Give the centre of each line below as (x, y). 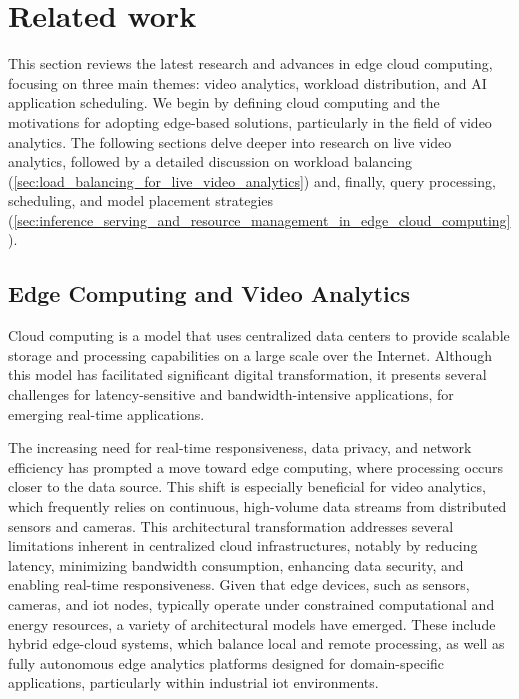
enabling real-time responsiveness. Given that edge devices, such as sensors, (239, 584)
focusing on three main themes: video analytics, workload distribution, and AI (247, 82)
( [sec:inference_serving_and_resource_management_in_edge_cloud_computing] (259, 219)
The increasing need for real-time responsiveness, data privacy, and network (240, 447)
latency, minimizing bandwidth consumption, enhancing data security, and (236, 564)
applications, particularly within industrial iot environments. (193, 682)
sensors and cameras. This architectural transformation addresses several (231, 525)
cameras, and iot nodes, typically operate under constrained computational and (251, 603)
